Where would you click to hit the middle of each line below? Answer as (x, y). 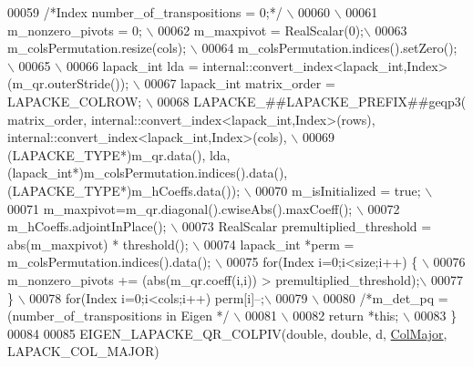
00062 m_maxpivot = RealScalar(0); (261, 30)
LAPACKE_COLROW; (75, 101)
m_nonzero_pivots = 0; (75, 30)
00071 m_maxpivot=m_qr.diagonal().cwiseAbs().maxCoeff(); (180, 208)
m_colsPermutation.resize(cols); (97, 48)
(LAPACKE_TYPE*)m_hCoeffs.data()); (124, 190)
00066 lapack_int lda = (132, 65)
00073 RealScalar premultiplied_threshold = (307, 226)
